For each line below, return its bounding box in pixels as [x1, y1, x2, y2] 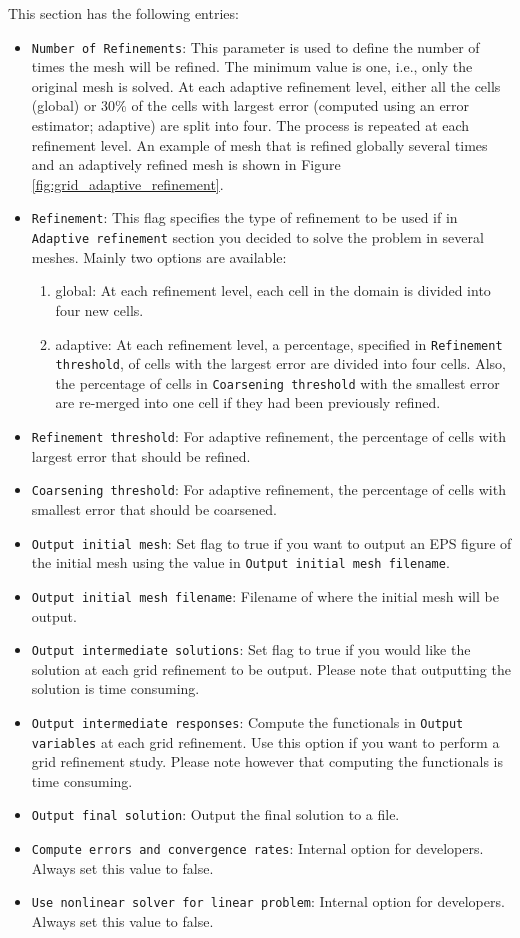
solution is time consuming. [31, 678, 200, 699]
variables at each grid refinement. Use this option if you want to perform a [31, 731, 500, 752]
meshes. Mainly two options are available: [31, 246, 287, 267]
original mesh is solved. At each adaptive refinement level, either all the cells [31, 75, 501, 96]
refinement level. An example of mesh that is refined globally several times [31, 134, 488, 155]
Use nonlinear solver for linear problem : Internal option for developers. [31, 891, 505, 912]
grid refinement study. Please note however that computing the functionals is [31, 751, 503, 772]
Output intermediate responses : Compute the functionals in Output [31, 711, 464, 732]
